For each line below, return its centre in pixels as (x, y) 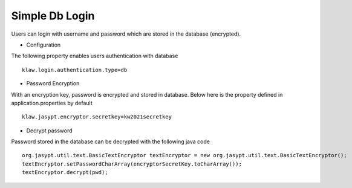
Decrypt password (49, 131)
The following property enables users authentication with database (95, 56)
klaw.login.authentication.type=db (75, 70)
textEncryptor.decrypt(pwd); (65, 173)
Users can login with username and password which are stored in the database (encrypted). (126, 34)
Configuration (44, 45)
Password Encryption (53, 83)
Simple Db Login (53, 16)
